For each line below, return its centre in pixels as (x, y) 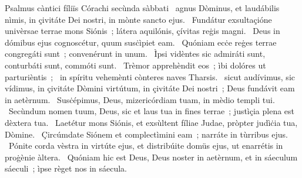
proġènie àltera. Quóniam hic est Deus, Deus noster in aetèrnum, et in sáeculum (151, 157)
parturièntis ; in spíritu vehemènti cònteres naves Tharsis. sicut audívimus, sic (150, 76)
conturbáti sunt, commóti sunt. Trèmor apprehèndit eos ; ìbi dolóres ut (135, 65)
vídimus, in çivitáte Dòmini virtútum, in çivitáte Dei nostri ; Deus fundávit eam (150, 88)
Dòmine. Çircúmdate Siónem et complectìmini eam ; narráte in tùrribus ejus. (146, 134)
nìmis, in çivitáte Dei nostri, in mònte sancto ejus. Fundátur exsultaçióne (138, 19)
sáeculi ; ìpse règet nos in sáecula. (66, 168)
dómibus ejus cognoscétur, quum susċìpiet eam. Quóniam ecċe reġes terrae (141, 42)
